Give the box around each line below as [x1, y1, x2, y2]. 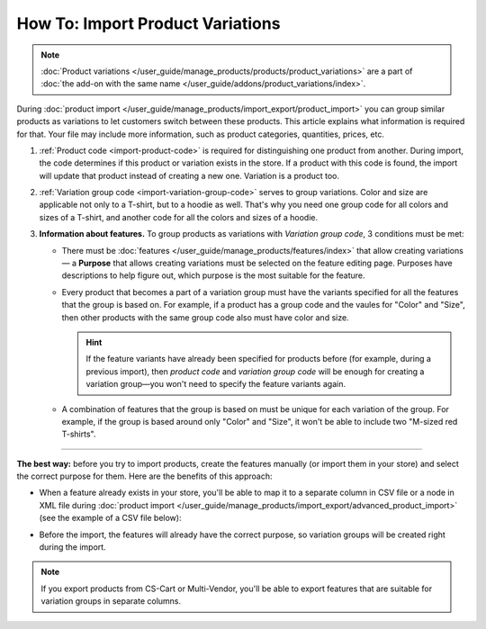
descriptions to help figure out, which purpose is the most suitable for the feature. [61, 270, 365, 281]
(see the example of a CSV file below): [39, 513, 182, 524]
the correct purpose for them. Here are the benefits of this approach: [16, 471, 273, 481]
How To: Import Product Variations [16, 13, 281, 33]
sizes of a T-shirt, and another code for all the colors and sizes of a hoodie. [39, 211, 319, 222]
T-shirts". [61, 428, 96, 440]
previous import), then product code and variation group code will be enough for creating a [85, 365, 425, 377]
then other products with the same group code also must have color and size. [61, 311, 350, 323]
